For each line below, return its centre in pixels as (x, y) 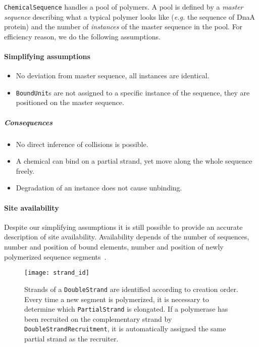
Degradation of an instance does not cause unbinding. (99, 188)
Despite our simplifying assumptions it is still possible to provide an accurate (123, 227)
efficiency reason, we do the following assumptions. (82, 36)
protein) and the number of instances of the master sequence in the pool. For (123, 27)
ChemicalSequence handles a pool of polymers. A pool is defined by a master (124, 7)
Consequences (28, 122)
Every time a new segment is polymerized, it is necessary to (117, 299)
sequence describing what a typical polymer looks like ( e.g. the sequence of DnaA (129, 16)
